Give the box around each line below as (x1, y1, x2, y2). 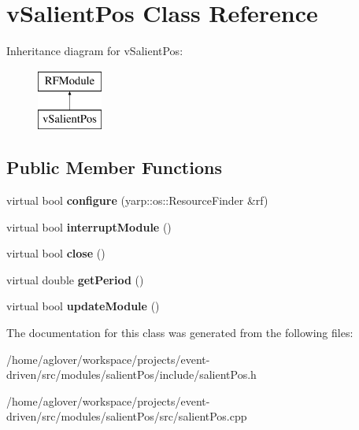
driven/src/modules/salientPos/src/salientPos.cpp (6, 408, 247, 424)
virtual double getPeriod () (6, 271, 144, 287)
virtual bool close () (6, 245, 105, 261)
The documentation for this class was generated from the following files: (6, 324, 353, 341)
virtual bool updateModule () (6, 298, 160, 314)
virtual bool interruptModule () (6, 218, 172, 235)
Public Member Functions (6, 155, 222, 180)
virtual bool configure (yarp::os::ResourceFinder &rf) (6, 192, 268, 209)
